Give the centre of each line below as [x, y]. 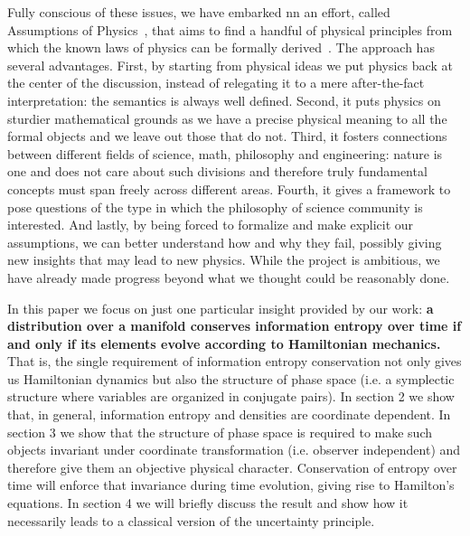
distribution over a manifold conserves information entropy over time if [235, 326]
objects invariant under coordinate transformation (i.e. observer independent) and [234, 450]
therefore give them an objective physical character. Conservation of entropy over [232, 467]
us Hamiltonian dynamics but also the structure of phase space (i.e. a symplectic [231, 378]
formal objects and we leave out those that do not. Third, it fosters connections [227, 136]
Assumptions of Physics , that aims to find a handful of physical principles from [230, 29]
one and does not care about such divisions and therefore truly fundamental [217, 171]
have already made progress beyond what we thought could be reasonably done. [229, 277]
